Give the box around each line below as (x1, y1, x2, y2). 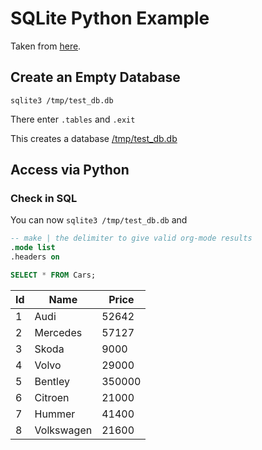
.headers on (10, 252, 60, 262)
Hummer (34, 407, 76, 421)
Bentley (34, 374, 70, 388)
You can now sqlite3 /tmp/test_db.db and (10, 214, 188, 226)
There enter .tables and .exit (10, 113, 136, 125)
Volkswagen (34, 423, 93, 437)
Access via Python (10, 162, 130, 179)
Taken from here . (10, 40, 82, 52)
